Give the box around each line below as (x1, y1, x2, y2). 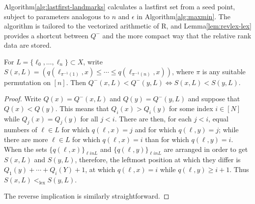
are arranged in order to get (164, 144, 248, 154)
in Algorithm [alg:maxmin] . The (137, 11, 230, 21)
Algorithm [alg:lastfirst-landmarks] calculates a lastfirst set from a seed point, (4, 1, 235, 11)
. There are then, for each (114, 113, 192, 123)
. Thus (229, 164, 249, 174)
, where (172, 66, 194, 76)
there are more (4, 134, 48, 144)
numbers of (4, 124, 37, 135)
